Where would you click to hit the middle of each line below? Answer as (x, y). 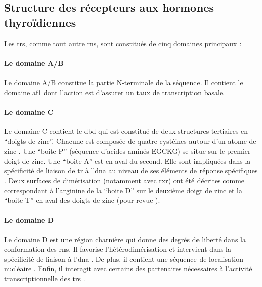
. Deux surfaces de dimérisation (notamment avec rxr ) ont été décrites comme (124, 180)
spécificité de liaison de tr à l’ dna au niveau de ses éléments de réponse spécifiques (131, 170)
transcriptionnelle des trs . (45, 278)
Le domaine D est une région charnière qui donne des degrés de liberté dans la (125, 239)
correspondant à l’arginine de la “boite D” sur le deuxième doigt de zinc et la (123, 190)
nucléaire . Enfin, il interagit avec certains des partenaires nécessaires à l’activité (128, 269)
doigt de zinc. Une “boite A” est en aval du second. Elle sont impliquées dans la (127, 160)
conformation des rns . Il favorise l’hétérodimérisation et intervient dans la (118, 249)
